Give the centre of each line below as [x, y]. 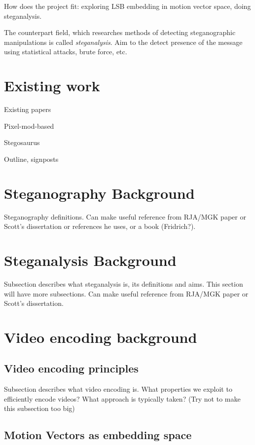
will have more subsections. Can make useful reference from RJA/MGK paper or [126, 293]
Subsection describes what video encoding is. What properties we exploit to [118, 389]
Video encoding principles [71, 368]
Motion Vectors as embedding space [98, 435]
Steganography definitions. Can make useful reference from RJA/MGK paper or [125, 216]
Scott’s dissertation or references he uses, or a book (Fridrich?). [100, 226]
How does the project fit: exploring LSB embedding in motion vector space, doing [127, 6]
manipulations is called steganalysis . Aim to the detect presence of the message [123, 42]
